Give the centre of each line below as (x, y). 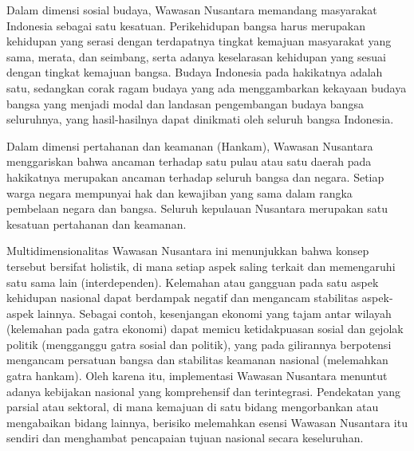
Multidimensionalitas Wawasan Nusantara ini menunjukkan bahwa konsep (188, 251)
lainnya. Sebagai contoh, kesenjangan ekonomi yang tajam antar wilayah (214, 313)
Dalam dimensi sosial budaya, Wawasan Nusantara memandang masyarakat (192, 10)
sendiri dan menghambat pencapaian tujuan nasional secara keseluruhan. (185, 438)
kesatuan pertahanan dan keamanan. (97, 224)
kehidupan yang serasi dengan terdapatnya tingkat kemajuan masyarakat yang (199, 41)
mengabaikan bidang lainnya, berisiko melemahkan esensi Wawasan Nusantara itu (207, 422)
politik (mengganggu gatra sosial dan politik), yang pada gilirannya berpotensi (199, 344)
